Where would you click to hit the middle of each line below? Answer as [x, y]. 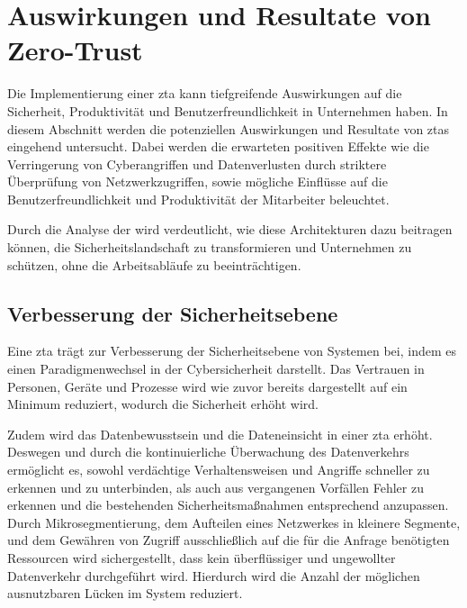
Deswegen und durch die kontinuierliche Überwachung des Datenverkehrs [208, 452]
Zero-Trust [75, 50]
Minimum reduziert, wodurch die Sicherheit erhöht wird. [163, 404]
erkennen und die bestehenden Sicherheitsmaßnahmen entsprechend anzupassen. [228, 505]
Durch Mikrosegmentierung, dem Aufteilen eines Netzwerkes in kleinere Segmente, [234, 522]
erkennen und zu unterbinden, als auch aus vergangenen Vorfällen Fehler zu [216, 487]
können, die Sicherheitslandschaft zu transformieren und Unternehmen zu [210, 247]
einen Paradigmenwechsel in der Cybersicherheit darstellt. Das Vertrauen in [216, 369]
